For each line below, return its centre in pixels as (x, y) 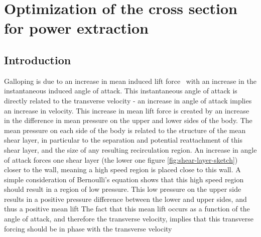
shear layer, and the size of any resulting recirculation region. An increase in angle (130, 149)
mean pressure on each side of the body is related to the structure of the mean (125, 130)
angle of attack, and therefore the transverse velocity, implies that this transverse (129, 219)
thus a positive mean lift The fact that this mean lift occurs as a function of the (127, 209)
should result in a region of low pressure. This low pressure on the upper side (123, 189)
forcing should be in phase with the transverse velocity (88, 228)
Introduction (38, 60)
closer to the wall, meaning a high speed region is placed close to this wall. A (122, 169)
